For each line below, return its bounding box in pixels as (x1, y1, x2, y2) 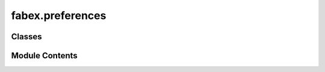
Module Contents (11, 51, 78, 61)
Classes (11, 32, 42, 42)
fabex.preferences (11, 9, 107, 22)
